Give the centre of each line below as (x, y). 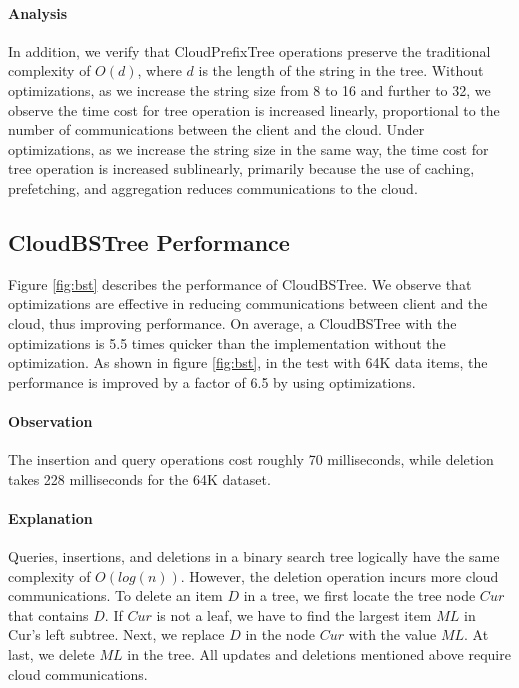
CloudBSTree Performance (149, 241)
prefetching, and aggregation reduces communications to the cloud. (213, 187)
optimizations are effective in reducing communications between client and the (248, 303)
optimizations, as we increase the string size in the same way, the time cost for (248, 148)
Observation (50, 420)
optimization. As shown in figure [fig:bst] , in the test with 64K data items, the (248, 362)
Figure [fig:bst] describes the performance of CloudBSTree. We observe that (240, 283)
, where (159, 70)
